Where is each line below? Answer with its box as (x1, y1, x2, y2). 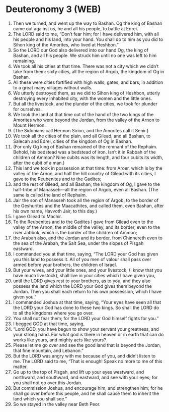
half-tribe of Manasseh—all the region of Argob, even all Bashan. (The (13, 186, 158, 192)
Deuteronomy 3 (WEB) (6, 4, 101, 15)
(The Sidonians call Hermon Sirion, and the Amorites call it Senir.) (13, 127, 149, 133)
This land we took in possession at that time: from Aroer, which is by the (13, 165, 162, 171)
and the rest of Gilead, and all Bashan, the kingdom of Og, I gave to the (13, 181, 160, 187)
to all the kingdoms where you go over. (13, 310, 94, 316)
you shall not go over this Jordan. (13, 380, 82, 386)
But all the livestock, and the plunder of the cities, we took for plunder (13, 100, 158, 107)
